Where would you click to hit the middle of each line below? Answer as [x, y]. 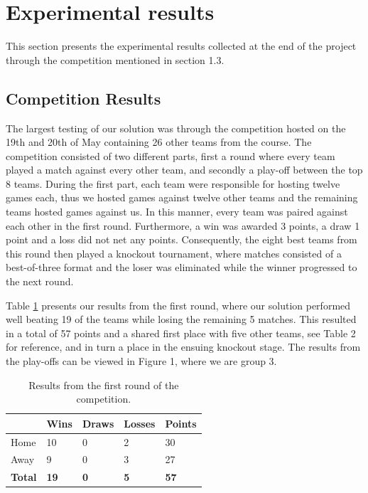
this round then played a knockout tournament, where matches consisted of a [174, 253]
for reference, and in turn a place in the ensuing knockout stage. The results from [183, 347]
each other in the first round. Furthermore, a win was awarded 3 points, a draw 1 [183, 225]
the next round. [40, 281]
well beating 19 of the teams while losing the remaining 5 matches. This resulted [181, 319]
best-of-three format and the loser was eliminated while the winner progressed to [182, 267]
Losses [140, 423]
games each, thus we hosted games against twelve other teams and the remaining [182, 197]
